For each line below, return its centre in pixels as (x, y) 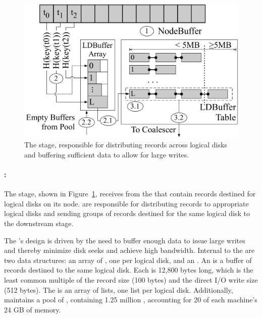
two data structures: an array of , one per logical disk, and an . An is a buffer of (128, 260)
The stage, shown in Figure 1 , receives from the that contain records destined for (130, 194)
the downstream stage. (39, 223)
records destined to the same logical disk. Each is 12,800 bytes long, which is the (129, 270)
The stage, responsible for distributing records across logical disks (126, 145)
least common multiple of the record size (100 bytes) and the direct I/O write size (131, 279)
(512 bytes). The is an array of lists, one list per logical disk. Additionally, (119, 289)
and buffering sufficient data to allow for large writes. (107, 154)
